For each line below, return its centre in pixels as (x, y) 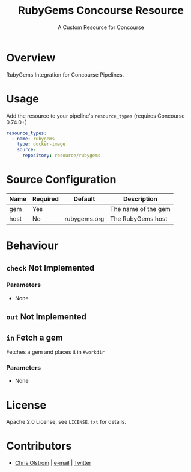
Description (140, 198)
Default (84, 198)
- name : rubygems (33, 139)
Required (45, 198)
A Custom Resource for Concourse (101, 27)
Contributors (39, 446)
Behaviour (32, 246)
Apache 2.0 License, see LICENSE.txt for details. (66, 422)
